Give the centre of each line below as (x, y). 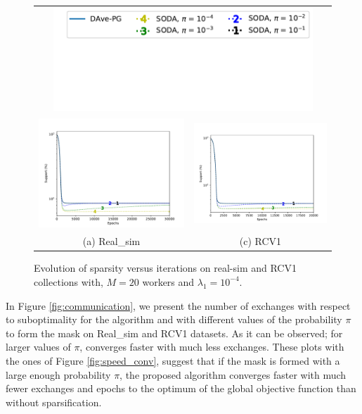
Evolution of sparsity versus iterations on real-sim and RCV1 (165, 268)
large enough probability (58, 374)
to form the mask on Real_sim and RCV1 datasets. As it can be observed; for (174, 333)
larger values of (38, 347)
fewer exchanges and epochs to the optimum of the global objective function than (181, 388)
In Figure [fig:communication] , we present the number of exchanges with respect (178, 305)
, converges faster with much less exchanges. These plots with (212, 347)
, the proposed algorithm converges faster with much (233, 374)
